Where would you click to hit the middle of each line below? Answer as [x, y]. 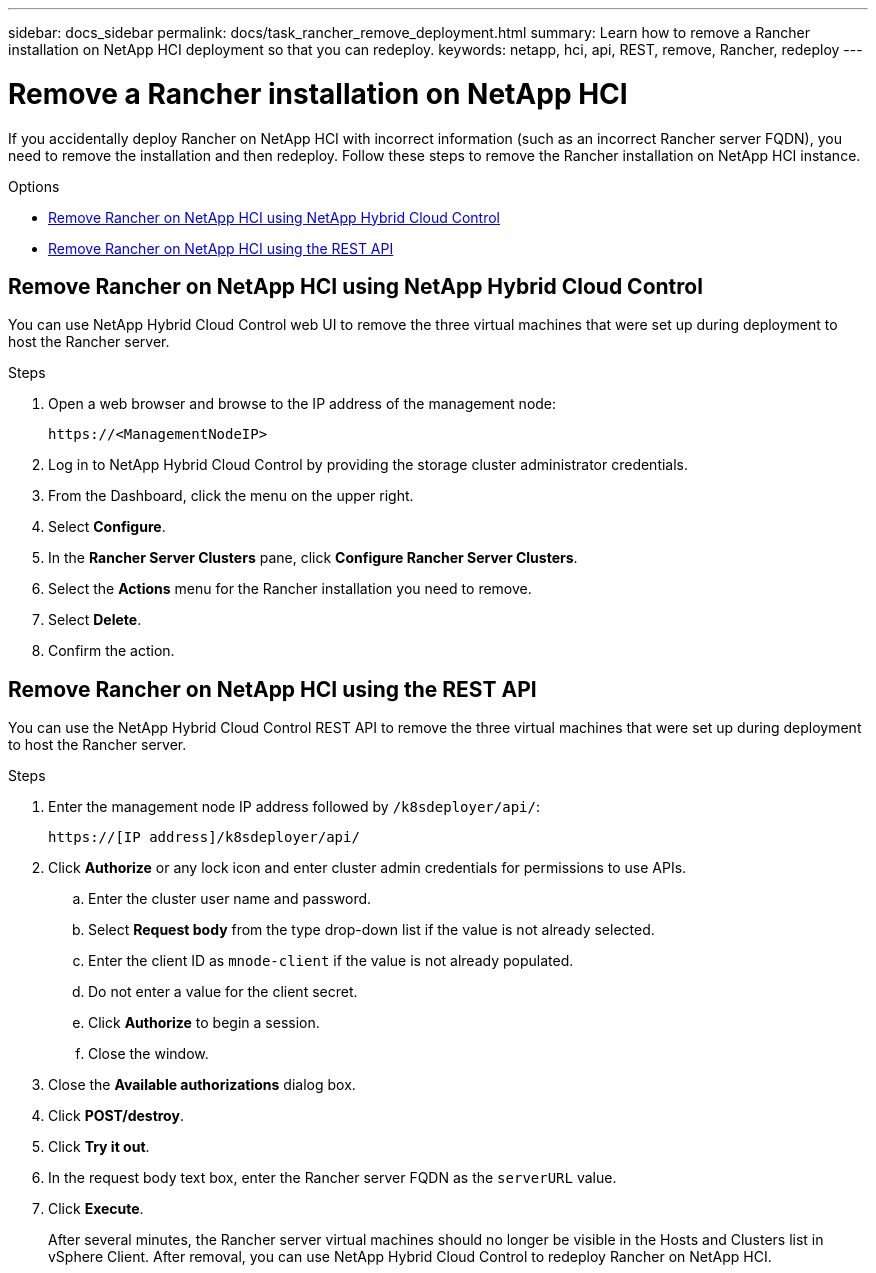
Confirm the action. [111, 651]
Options [34, 186]
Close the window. [148, 1054]
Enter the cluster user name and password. [230, 899]
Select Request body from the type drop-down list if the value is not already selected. [371, 930]
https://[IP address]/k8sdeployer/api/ [204, 837]
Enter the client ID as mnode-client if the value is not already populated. [331, 961]
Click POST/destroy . [116, 1116]
